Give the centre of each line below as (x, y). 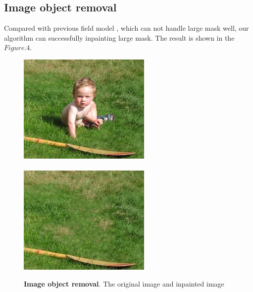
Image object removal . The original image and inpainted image (124, 283)
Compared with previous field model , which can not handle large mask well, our (126, 28)
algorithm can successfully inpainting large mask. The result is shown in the (119, 37)
